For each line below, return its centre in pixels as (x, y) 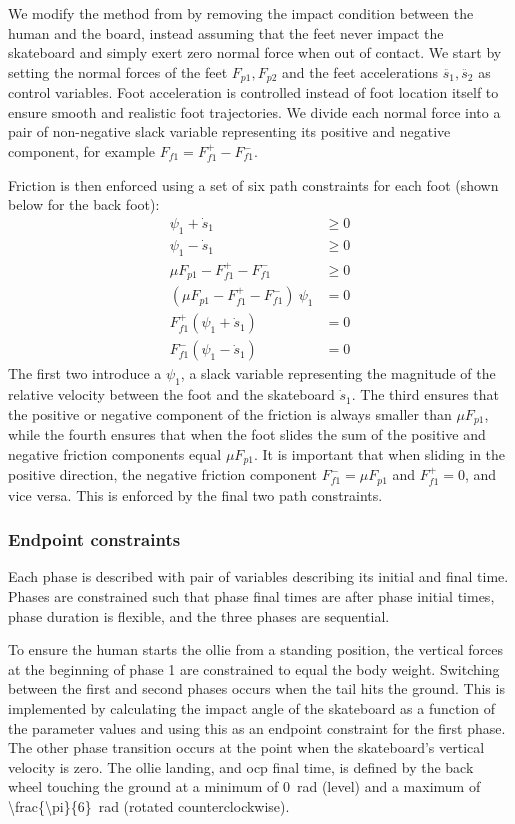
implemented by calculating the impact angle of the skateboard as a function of (252, 708)
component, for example (82, 151)
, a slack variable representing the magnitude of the (338, 373)
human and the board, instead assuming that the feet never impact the (226, 32)
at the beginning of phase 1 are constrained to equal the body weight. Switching (254, 668)
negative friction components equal (115, 453)
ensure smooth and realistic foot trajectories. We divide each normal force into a (254, 111)
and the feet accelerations (360, 71)
